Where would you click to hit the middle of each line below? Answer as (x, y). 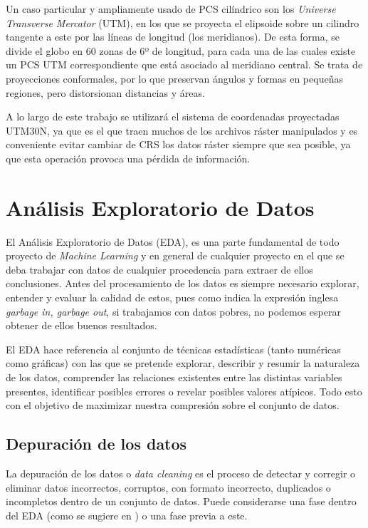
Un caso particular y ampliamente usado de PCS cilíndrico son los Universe (171, 9)
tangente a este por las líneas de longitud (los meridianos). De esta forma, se (173, 37)
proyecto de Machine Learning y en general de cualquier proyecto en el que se (175, 255)
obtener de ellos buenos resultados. (82, 325)
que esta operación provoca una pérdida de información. (128, 158)
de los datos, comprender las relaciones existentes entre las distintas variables (174, 377)
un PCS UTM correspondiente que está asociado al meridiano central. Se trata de (184, 64)
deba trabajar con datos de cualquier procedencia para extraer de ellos (159, 269)
